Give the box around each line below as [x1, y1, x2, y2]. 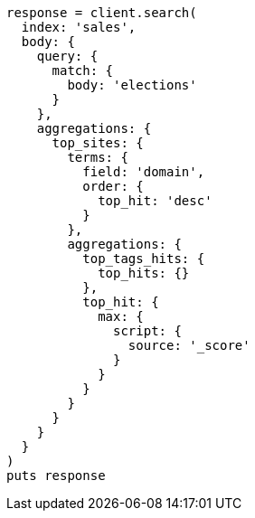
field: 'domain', [82, 165, 205, 179]
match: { [52, 63, 114, 78]
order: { [82, 179, 144, 193]
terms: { [67, 150, 128, 165]
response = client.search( [6, 5, 197, 20]
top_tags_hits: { [82, 251, 205, 266]
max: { [98, 309, 144, 324]
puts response [6, 468, 106, 483]
